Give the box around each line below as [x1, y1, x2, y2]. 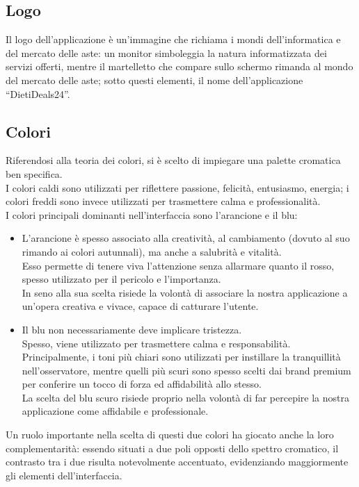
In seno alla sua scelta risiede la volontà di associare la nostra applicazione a [22, 285, 348, 299]
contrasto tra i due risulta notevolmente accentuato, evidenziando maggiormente [6, 454, 349, 469]
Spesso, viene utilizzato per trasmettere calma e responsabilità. [22, 336, 291, 350]
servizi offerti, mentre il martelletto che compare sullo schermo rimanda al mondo [6, 59, 353, 74]
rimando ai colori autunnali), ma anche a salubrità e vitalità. [22, 244, 282, 258]
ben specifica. [6, 166, 63, 181]
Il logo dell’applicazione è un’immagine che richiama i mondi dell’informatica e [6, 32, 341, 47]
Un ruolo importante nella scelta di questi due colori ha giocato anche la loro [6, 427, 334, 442]
